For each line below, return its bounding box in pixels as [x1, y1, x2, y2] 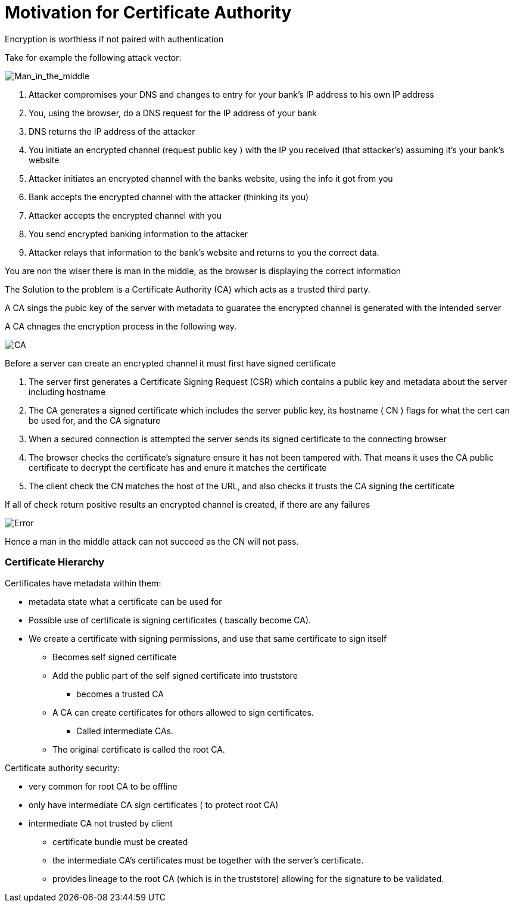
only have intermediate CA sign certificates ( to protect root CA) [29, 799, 279, 810]
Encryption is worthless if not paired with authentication [5, 33, 224, 44]
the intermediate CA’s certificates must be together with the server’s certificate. [52, 855, 364, 865]
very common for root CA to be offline [29, 781, 177, 791]
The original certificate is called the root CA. [52, 744, 225, 754]
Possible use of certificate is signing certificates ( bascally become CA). [29, 614, 311, 625]
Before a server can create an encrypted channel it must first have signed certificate [5, 358, 336, 368]
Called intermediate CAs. [76, 725, 174, 736]
